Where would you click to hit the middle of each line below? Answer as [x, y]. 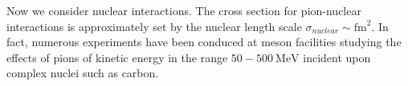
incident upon [337, 57]
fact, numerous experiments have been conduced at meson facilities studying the [204, 42]
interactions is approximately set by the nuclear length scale [154, 26]
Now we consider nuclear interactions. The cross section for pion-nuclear [184, 10]
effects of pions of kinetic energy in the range [117, 57]
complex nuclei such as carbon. [83, 73]
